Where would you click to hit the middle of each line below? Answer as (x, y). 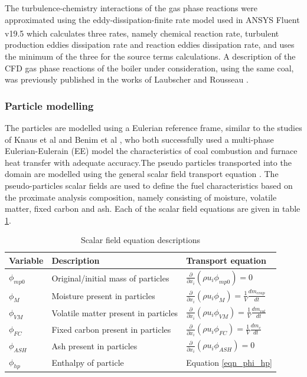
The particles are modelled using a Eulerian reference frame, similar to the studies (153, 128)
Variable (26, 260)
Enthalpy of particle (88, 363)
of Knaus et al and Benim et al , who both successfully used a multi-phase (139, 139)
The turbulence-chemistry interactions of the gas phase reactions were (131, 8)
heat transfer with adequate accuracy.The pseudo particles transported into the (148, 162)
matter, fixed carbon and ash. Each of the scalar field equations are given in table (153, 209)
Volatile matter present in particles (115, 312)
